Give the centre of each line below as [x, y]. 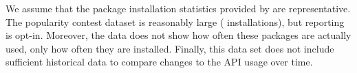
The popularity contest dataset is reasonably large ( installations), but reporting [175, 21]
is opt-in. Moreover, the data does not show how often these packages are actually [178, 35]
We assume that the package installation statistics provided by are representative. [178, 8]
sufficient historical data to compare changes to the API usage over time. [159, 62]
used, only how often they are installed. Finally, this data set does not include [170, 48]
